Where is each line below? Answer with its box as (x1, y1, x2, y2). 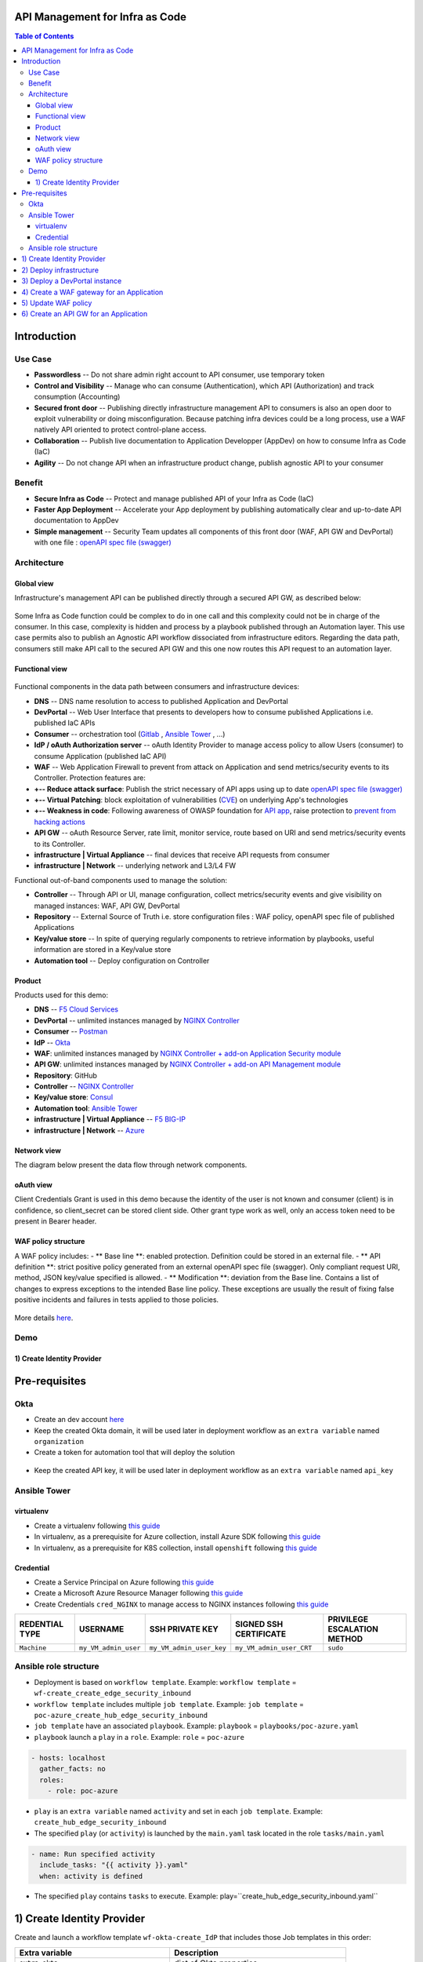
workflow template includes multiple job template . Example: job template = (34, 1699, 305, 1709)
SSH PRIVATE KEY (149, 1624, 219, 1635)
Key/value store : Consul (34, 1092, 114, 1102)
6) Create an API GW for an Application (21, 309, 148, 319)
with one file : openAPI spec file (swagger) (34, 538, 172, 547)
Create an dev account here (34, 1415, 125, 1424)
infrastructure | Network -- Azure (34, 1125, 145, 1135)
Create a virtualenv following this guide (34, 1521, 161, 1530)
